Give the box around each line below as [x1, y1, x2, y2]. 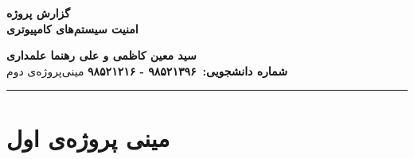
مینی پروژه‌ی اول [6, 121, 170, 153]
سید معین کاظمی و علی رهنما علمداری [6, 47, 197, 64]
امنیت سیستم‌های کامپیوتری [6, 20, 139, 37]
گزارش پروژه [6, 5, 70, 21]
